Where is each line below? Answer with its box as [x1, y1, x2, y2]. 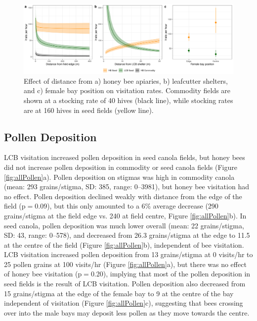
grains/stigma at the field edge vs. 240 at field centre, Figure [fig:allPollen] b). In [4, 210, 247, 220]
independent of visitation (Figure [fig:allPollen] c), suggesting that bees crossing [4, 298, 243, 308]
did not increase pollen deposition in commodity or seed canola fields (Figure [4, 161, 237, 172]
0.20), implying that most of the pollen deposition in [90, 268, 251, 279]
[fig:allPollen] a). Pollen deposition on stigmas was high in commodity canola [4, 171, 235, 182]
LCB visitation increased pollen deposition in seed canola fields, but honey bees [4, 152, 245, 162]
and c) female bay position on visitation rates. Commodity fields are [24, 85, 231, 96]
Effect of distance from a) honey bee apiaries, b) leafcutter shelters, [24, 75, 228, 86]
